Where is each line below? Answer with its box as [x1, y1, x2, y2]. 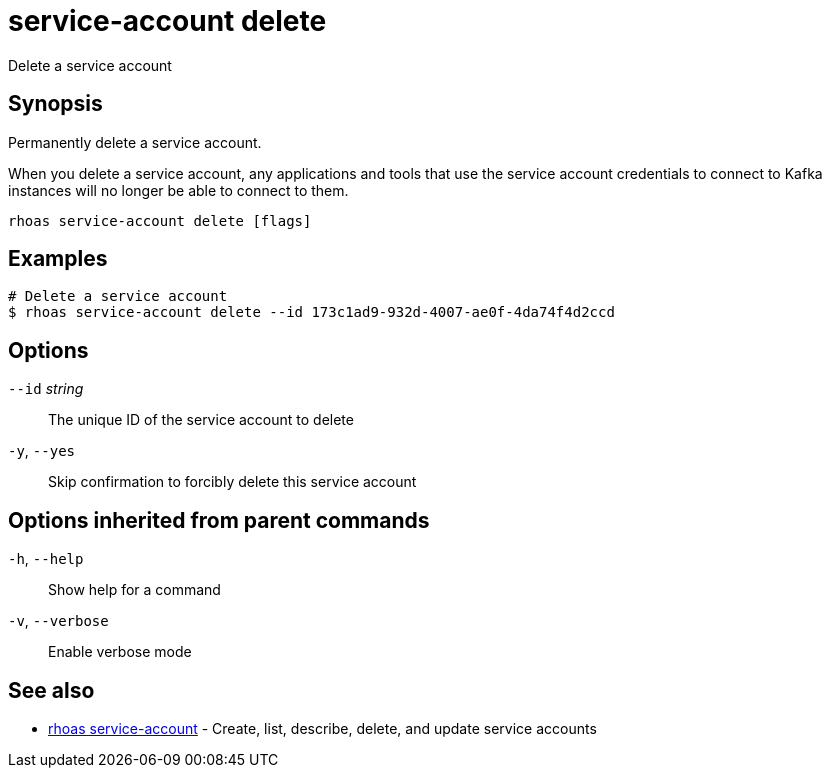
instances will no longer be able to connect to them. [8, 181, 349, 199]
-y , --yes [8, 442, 75, 460]
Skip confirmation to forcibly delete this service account [48, 473, 417, 491]
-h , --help [8, 550, 84, 568]
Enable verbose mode [48, 643, 192, 661]
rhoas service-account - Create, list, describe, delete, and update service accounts [48, 719, 597, 737]
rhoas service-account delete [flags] [8, 212, 312, 229]
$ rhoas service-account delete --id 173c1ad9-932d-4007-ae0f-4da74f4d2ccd [8, 304, 615, 321]
